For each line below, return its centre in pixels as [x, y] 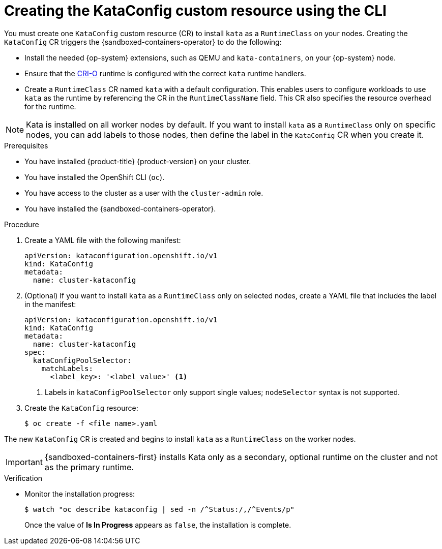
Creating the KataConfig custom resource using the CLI [195, 11]
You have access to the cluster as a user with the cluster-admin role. [144, 193]
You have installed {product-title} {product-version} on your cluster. [138, 161]
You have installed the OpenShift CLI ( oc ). [95, 177]
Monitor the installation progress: [80, 494]
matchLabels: [67, 368]
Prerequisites [26, 145]
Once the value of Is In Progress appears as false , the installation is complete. [158, 525]
